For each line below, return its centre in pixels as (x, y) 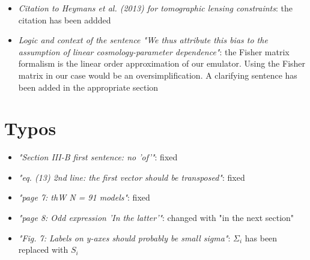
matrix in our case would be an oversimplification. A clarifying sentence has (158, 75)
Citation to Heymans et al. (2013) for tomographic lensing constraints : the (155, 8)
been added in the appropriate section (88, 87)
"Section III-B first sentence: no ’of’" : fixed (98, 157)
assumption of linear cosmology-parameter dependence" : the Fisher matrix (154, 51)
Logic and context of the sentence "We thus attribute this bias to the (143, 40)
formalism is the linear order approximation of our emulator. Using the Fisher (162, 63)
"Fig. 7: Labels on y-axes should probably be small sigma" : (124, 237)
